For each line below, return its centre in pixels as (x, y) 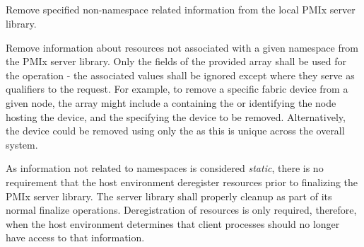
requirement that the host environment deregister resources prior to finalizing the (182, 182)
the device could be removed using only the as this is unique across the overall (175, 131)
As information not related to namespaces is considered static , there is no (165, 168)
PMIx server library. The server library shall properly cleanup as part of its (169, 196)
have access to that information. (75, 237)
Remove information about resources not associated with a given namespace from (182, 47)
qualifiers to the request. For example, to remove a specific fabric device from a (177, 89)
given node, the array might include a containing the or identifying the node (171, 102)
